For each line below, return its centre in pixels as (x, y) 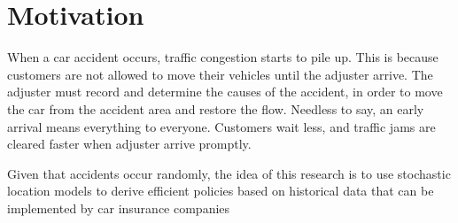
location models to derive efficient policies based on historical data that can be (221, 191)
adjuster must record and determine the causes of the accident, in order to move (225, 92)
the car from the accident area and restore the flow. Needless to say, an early (216, 108)
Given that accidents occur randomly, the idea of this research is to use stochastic (229, 173)
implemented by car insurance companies (119, 208)
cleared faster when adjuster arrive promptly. (129, 144)
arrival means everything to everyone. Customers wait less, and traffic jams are (221, 126)
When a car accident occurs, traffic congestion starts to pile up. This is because (223, 57)
